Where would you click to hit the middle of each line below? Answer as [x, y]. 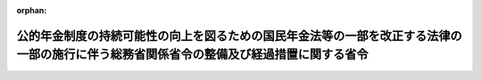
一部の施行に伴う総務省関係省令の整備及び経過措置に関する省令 [192, 55]
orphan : [32, 10]
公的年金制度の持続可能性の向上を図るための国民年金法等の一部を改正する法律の [239, 36]
